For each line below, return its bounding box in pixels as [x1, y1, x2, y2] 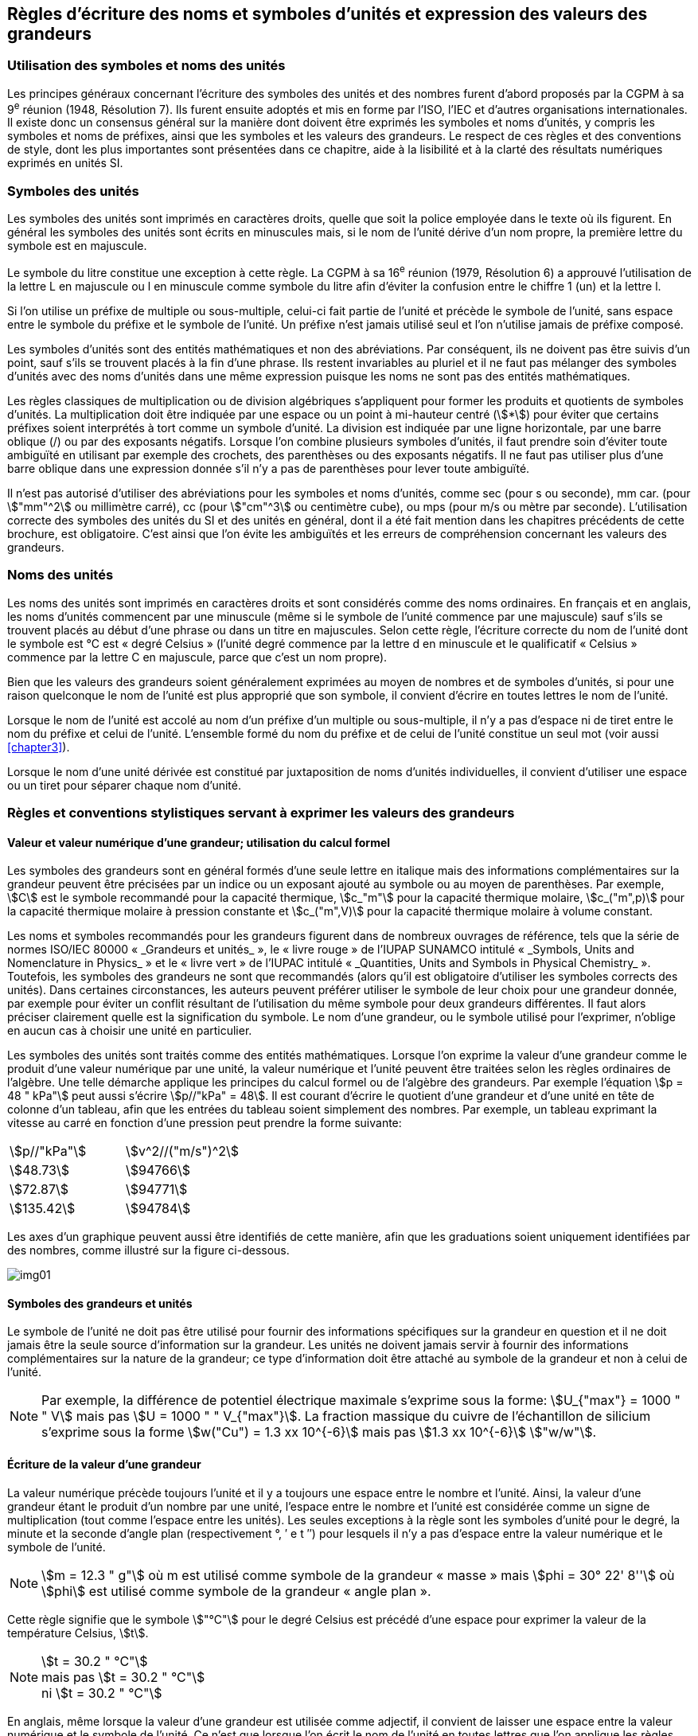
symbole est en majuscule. [7, 239, 147, 253]
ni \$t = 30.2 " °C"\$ [41, 1684, 162, 1701]
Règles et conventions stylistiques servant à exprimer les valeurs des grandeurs [7, 804, 515, 821]
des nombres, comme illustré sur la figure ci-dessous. [7, 1243, 290, 1258]
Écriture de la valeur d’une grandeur [7, 1457, 201, 1472]
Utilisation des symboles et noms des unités [7, 57, 286, 74]
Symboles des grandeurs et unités [7, 1296, 193, 1310]
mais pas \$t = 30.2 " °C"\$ [41, 1668, 205, 1685]
